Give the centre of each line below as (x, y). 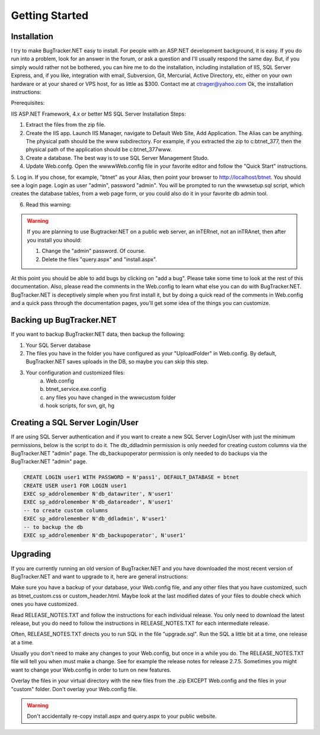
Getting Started (50, 15)
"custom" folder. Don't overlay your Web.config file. (74, 689)
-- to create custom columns (66, 510)
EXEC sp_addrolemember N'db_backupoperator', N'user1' (105, 535)
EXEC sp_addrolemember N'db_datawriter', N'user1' (99, 494)
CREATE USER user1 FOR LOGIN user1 (75, 485)
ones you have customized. (44, 604)
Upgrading (31, 554)
